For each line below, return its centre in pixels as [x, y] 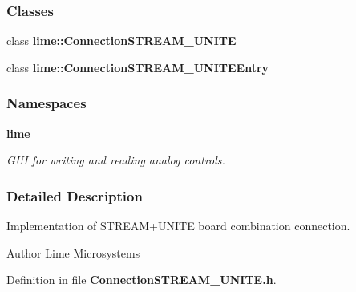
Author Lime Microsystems [73, 252]
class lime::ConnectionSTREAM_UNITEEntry [138, 67]
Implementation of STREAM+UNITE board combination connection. [178, 226]
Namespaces [47, 103]
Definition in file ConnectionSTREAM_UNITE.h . [142, 280]
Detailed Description [75, 195]
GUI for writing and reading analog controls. [116, 160]
